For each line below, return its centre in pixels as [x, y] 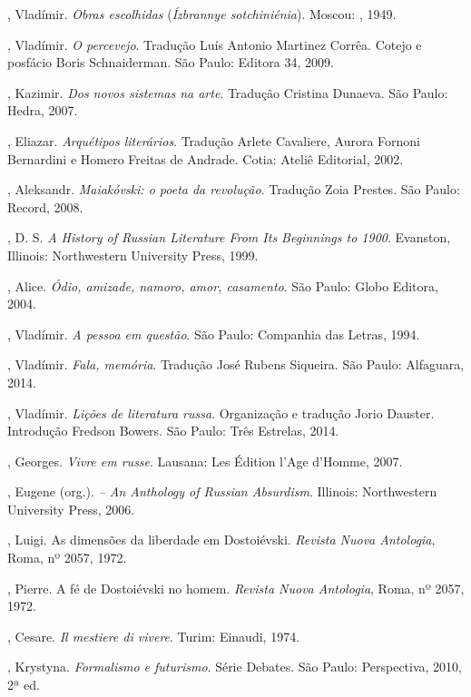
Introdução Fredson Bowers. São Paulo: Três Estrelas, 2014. [173, 431]
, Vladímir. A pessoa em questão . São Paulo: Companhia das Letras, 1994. [214, 334]
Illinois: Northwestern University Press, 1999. [133, 255]
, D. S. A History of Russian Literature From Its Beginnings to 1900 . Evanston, [229, 237]
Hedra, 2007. [43, 110]
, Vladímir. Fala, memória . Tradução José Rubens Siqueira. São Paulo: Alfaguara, [236, 364]
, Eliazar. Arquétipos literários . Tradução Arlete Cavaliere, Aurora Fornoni [214, 140]
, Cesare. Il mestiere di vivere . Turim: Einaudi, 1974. [154, 636]
